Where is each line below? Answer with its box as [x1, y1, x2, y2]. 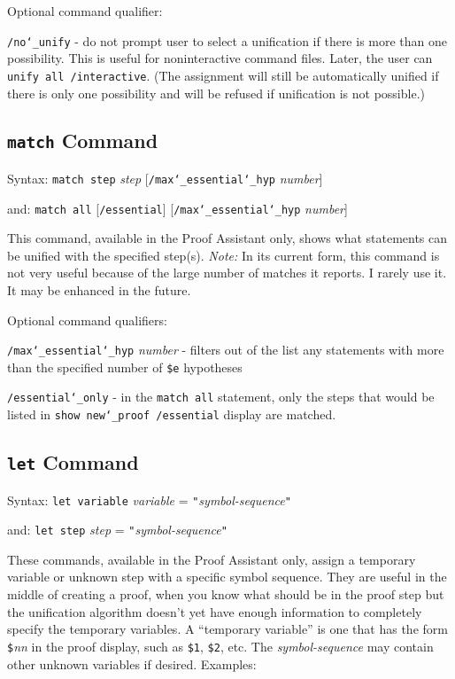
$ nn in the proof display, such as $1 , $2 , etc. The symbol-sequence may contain [7, 636, 434, 655]
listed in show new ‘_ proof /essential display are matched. [7, 405, 336, 424]
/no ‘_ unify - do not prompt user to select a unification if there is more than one [7, 31, 448, 50]
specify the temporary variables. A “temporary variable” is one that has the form [7, 620, 448, 638]
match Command [7, 127, 158, 154]
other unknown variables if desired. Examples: [7, 654, 257, 673]
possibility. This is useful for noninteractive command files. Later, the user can [7, 49, 433, 67]
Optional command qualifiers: [7, 310, 167, 329]
